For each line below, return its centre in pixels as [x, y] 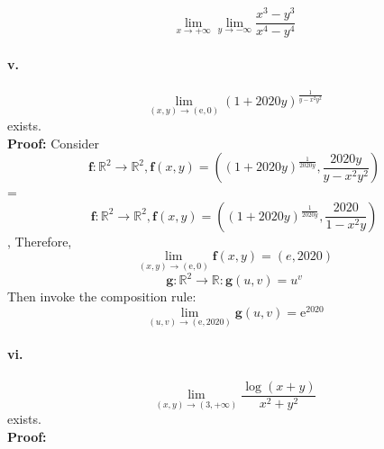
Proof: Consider [54, 143]
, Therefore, [40, 241]
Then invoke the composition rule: [102, 296]
